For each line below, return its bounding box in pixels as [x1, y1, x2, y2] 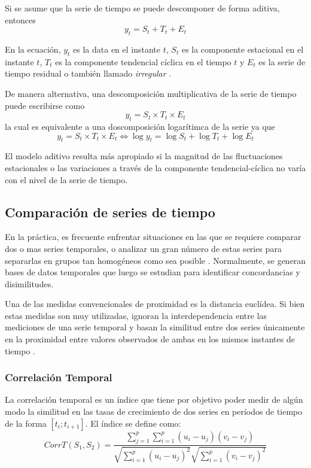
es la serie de [258, 55, 306, 68]
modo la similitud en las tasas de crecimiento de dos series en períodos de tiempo [5, 405, 303, 418]
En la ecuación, [5, 42, 61, 55]
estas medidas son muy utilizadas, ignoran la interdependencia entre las [5, 309, 267, 321]
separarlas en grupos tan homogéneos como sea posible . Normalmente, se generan [5, 254, 306, 266]
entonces [5, 13, 36, 26]
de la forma [5, 417, 47, 429]
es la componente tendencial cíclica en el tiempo [55, 55, 231, 68]
